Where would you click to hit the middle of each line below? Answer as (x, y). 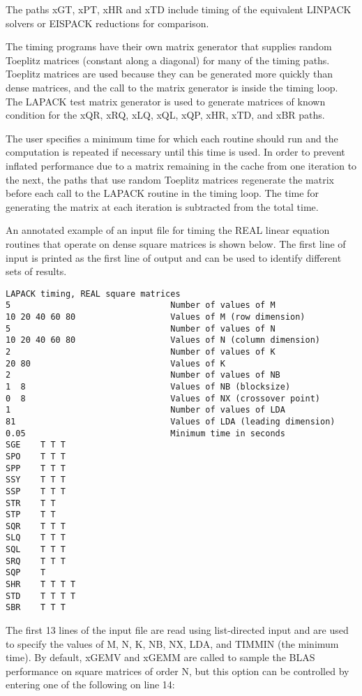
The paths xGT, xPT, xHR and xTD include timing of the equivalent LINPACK (179, 9)
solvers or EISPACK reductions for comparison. (107, 23)
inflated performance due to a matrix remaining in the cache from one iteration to (181, 165)
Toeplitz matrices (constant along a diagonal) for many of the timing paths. (168, 60)
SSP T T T (36, 491)
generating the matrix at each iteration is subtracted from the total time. (162, 206)
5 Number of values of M (141, 305)
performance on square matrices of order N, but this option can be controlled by (178, 671)
